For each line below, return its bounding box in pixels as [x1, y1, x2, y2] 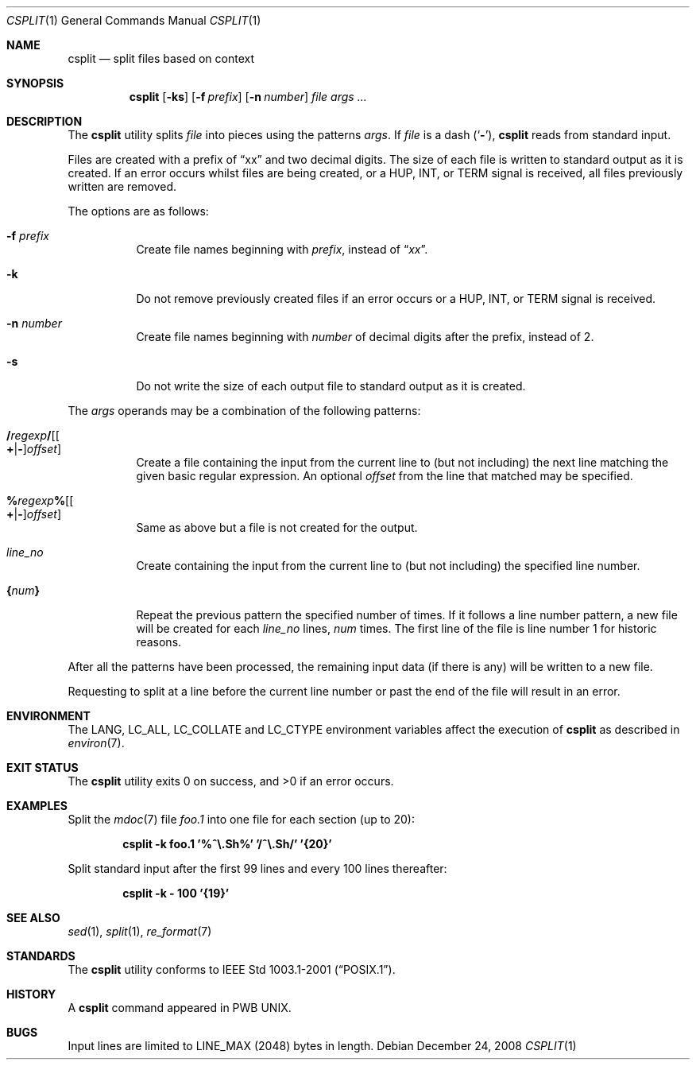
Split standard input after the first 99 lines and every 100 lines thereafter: [68, 862, 447, 875]
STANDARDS [6, 949, 75, 963]
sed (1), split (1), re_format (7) [68, 925, 212, 938]
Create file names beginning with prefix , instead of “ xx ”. [136, 242, 428, 256]
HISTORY [6, 987, 56, 1001]
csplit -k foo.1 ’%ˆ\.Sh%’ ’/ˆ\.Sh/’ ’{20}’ [122, 837, 332, 851]
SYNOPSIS [6, 76, 64, 90]
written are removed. [68, 180, 176, 193]
